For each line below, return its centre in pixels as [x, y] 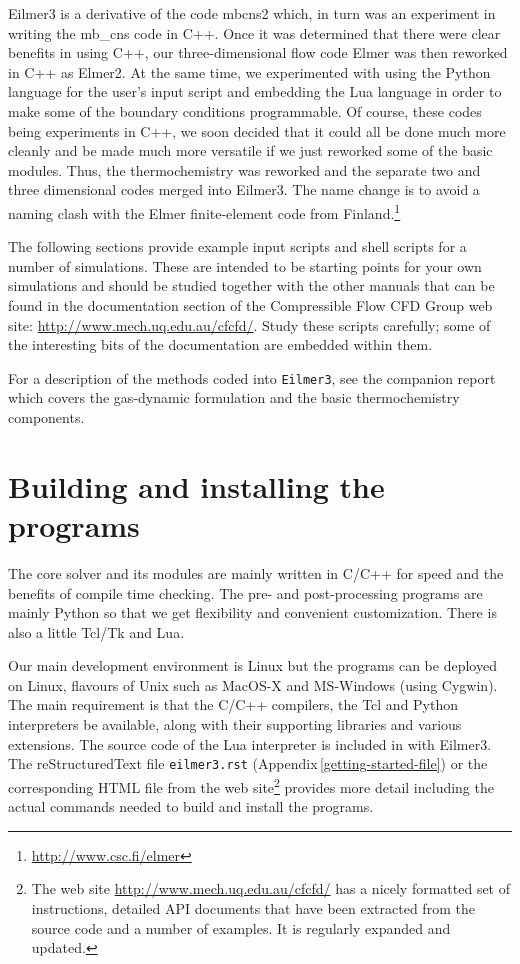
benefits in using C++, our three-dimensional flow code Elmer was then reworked [258, 52]
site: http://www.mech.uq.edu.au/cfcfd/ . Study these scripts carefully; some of [249, 324]
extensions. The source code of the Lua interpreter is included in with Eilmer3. [250, 743]
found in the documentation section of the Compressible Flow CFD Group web [250, 304]
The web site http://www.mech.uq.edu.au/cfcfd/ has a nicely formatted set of [271, 888]
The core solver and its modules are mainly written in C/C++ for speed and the [256, 572]
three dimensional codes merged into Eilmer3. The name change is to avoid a [244, 189]
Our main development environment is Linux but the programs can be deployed [252, 665]
